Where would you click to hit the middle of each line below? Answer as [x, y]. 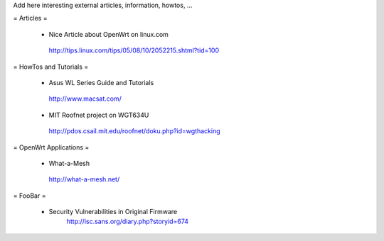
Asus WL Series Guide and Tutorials [101, 82]
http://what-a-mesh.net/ [84, 179]
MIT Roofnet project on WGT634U [99, 115]
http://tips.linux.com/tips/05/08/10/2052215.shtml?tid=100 [134, 50]
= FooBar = [30, 196]
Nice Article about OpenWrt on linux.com [108, 34]
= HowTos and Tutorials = [51, 67]
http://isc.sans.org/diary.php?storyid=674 [127, 222]
